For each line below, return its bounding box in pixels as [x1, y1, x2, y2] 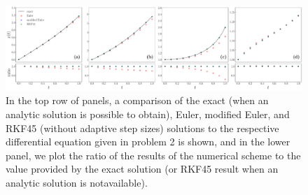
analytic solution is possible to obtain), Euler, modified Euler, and [6, 106, 290, 121]
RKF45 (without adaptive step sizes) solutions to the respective [6, 120, 279, 135]
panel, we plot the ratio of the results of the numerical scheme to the [6, 147, 301, 162]
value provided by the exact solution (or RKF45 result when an [6, 161, 279, 176]
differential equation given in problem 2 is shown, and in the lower [6, 134, 290, 149]
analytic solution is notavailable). [6, 175, 148, 189]
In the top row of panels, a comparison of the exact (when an [6, 93, 269, 108]
